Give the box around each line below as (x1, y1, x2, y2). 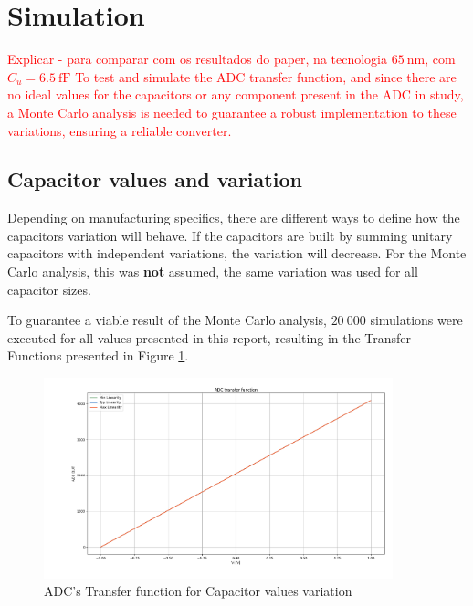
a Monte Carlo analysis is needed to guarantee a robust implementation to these (7, 102, 457, 121)
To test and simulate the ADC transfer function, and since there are (75, 67, 457, 86)
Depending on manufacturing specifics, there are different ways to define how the (7, 208, 460, 227)
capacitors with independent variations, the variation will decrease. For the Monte (7, 244, 467, 263)
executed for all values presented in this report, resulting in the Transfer (7, 328, 412, 347)
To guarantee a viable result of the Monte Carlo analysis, (7, 310, 327, 329)
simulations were (370, 310, 463, 329)
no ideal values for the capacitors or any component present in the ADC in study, (7, 85, 464, 104)
